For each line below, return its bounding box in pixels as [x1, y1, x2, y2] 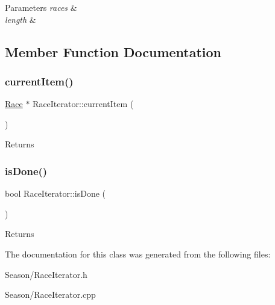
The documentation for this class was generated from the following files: [5, 247, 271, 260]
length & [5, 13, 36, 25]
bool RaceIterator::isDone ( [5, 187, 106, 200]
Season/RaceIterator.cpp [5, 288, 96, 301]
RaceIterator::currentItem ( [33, 97, 134, 110]
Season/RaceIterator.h [5, 268, 87, 280]
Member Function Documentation [5, 42, 222, 61]
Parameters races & [5, 1, 77, 13]
